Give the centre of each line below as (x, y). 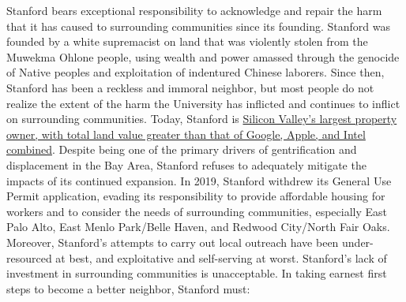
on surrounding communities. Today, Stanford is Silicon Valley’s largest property (202, 119)
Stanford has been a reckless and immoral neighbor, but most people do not (190, 87)
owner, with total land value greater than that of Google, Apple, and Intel (186, 134)
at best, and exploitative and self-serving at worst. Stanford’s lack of (221, 257)
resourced (29, 257)
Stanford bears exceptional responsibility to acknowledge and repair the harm (194, 10)
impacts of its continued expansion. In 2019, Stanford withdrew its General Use (199, 180)
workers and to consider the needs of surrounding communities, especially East (197, 211)
